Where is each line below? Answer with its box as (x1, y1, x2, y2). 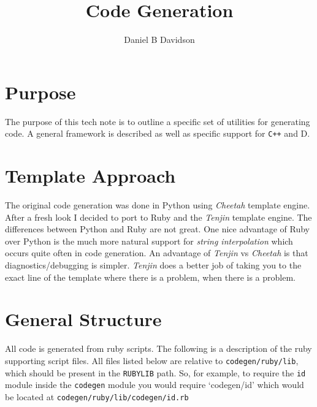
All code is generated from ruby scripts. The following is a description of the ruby (5, 342, 312, 355)
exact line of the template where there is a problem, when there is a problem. (5, 270, 296, 283)
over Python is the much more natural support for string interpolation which (5, 234, 293, 247)
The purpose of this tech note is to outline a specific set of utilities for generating (5, 115, 310, 127)
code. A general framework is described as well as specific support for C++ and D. (5, 127, 310, 140)
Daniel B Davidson (124, 33, 195, 46)
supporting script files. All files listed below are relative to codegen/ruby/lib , (5, 354, 299, 367)
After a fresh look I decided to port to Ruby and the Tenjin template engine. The (5, 210, 312, 223)
